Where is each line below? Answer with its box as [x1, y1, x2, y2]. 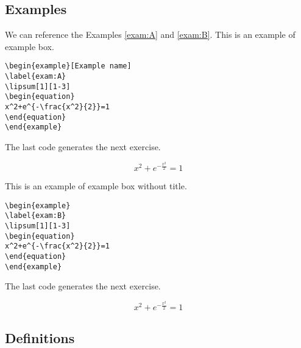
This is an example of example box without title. [5, 179, 187, 192]
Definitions [5, 328, 75, 347]
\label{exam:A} [5, 72, 66, 81]
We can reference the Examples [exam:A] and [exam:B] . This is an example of [5, 28, 296, 41]
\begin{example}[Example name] [5, 62, 132, 71]
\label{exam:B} [5, 211, 66, 220]
